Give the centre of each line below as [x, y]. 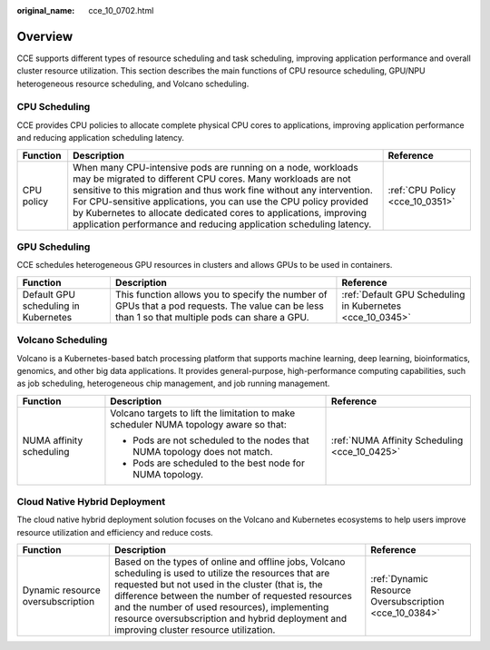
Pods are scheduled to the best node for [219, 463]
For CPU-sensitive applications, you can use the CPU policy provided [221, 202]
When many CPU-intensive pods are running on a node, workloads [216, 167]
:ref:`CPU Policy [422, 190]
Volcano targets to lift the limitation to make [203, 413]
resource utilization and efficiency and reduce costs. [115, 532]
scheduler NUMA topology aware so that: [199, 424]
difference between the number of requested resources [233, 596]
